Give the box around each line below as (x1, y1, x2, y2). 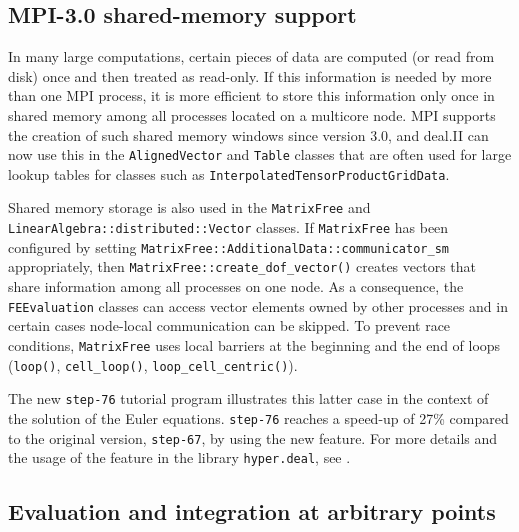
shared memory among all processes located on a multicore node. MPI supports (8, 104, 496, 125)
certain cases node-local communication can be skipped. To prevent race (8, 315, 451, 336)
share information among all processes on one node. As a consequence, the (8, 276, 464, 297)
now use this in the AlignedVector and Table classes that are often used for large (8, 144, 512, 165)
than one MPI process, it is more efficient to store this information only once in (8, 85, 495, 106)
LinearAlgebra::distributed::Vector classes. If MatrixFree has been (8, 217, 449, 238)
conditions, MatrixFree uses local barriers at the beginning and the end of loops (8, 334, 501, 355)
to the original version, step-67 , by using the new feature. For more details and (8, 427, 498, 448)
